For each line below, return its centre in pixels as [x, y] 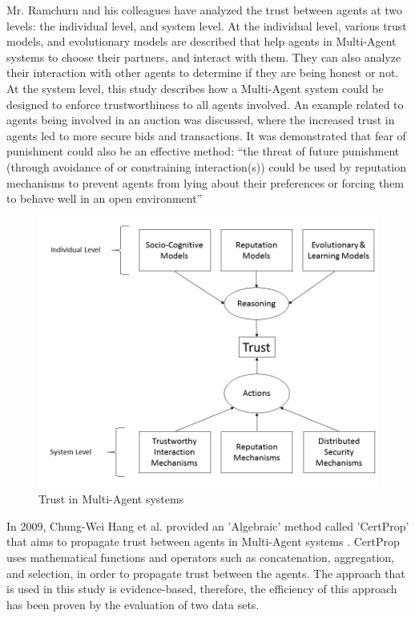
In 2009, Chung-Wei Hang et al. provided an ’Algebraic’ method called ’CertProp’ [208, 525]
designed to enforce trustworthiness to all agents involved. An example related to [205, 104]
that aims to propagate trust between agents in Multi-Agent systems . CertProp [203, 541]
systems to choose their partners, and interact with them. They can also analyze [204, 57]
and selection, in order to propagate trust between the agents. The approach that [206, 573]
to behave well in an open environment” [105, 198]
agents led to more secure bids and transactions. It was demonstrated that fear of [206, 135]
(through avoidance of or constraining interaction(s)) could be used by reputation [207, 166]
